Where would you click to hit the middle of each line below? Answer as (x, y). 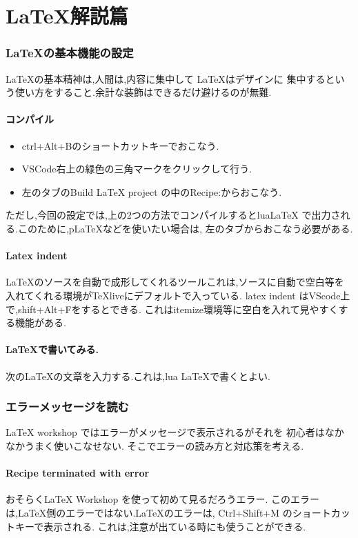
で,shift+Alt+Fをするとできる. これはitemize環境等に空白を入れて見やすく (172, 309)
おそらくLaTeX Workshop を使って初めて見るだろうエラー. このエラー (162, 499)
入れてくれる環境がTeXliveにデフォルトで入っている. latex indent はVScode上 (178, 295)
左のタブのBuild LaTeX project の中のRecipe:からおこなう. (152, 191)
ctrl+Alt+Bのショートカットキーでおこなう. (120, 145)
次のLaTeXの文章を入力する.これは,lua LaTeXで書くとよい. (138, 376)
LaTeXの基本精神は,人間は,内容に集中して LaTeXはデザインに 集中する (166, 78)
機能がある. (40, 322)
